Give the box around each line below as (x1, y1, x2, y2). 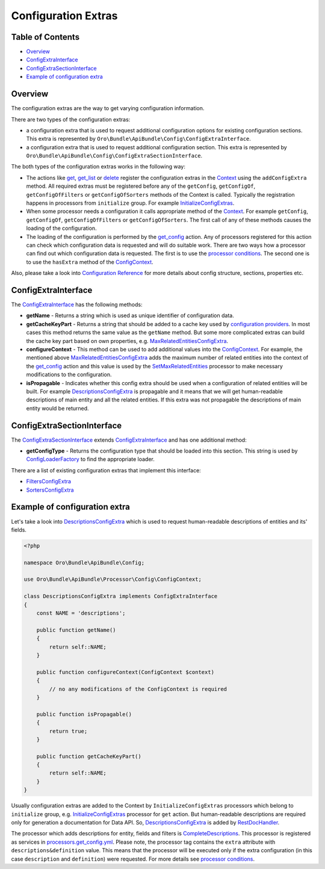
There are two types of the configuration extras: (11, 116, 131, 123)
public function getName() (36, 626, 117, 633)
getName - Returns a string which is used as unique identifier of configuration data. (26, 312, 234, 319)
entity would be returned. (26, 404, 90, 412)
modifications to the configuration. (26, 371, 112, 379)
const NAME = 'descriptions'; (36, 610, 126, 617)
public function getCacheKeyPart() (36, 753, 141, 759)
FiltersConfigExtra (26, 478, 72, 485)
